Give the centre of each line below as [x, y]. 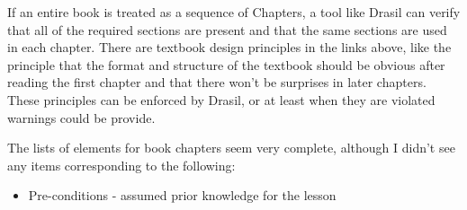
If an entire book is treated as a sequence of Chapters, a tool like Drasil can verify [234, 12]
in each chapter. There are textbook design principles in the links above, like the [229, 47]
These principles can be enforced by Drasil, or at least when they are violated [221, 99]
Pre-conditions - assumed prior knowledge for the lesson [182, 195]
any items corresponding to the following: [121, 165]
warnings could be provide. [81, 117]
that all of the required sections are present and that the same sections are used [227, 29]
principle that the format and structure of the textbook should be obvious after [226, 64]
